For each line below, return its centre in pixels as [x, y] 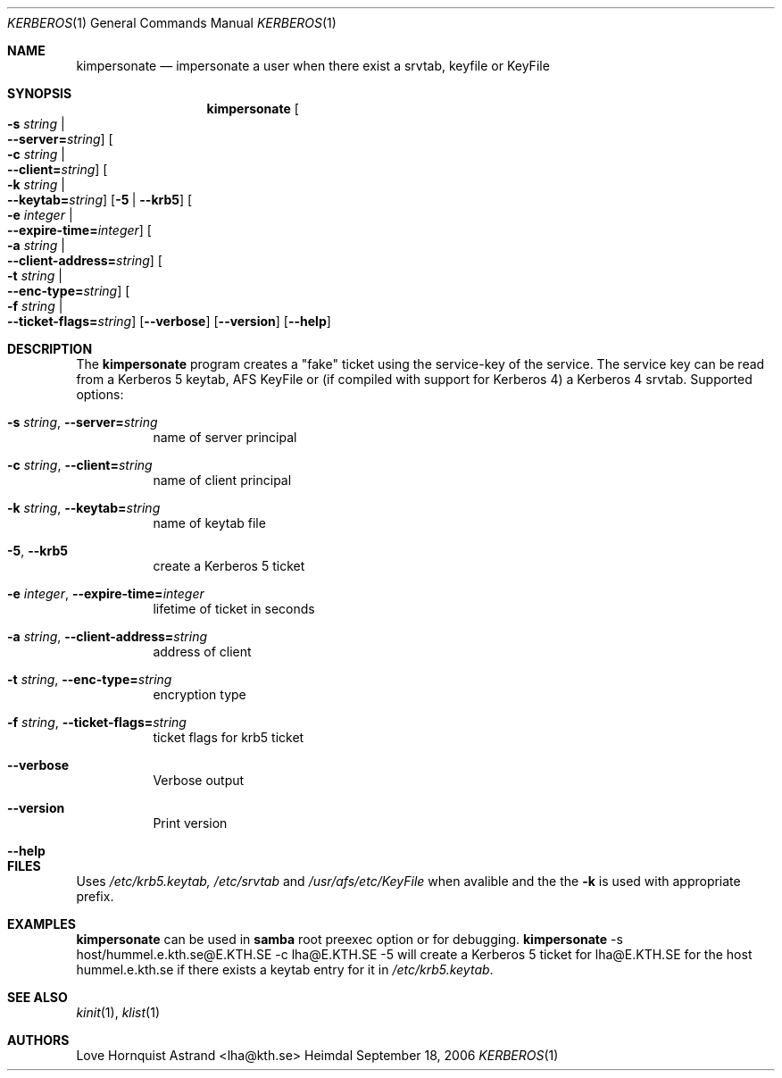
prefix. [95, 896]
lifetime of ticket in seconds [234, 609]
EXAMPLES [42, 924]
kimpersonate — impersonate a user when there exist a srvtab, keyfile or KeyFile [313, 66]
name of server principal [225, 437]
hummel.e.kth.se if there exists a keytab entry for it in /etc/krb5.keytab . [285, 969]
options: [100, 394]
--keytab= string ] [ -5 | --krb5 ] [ [100, 200]
